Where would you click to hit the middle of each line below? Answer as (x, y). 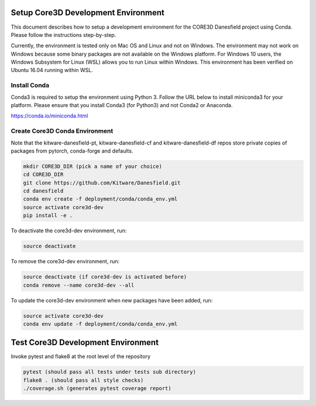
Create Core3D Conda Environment (62, 131)
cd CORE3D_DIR (43, 175)
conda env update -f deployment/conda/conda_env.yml (100, 324)
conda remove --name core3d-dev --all (79, 285)
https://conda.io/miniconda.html (49, 116)
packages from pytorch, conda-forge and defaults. (72, 151)
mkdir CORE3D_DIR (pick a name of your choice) (92, 166)
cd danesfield (43, 191)
